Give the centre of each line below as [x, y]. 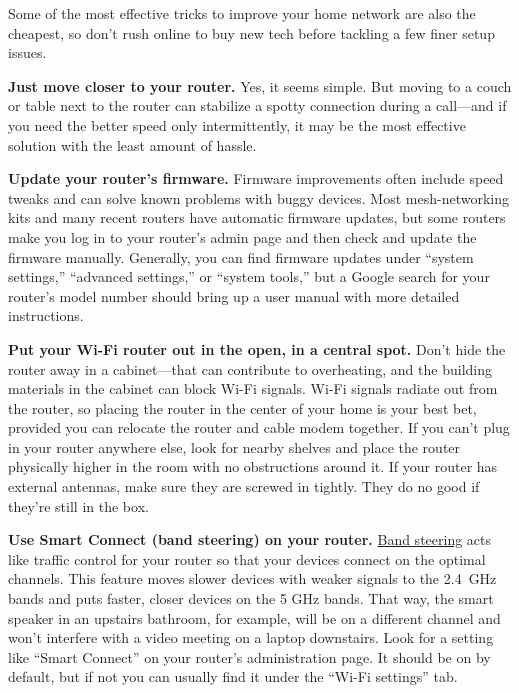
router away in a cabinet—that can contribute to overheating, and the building [250, 368]
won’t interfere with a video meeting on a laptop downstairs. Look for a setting [251, 637]
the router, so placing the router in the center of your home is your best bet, [242, 407]
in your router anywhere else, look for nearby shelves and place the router [234, 446]
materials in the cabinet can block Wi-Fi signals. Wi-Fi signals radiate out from [253, 388]
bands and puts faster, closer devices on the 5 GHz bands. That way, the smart [251, 598]
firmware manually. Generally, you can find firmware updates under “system [241, 256]
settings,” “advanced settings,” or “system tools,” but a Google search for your [249, 276]
